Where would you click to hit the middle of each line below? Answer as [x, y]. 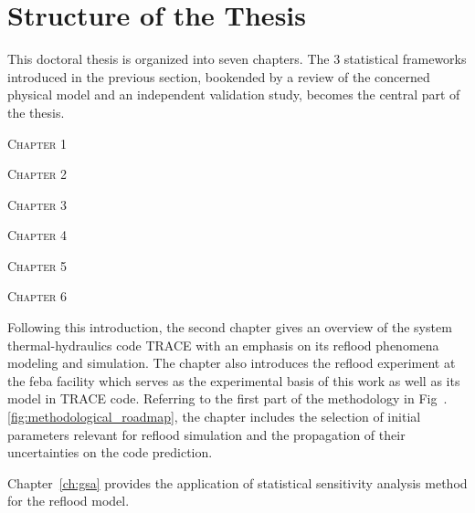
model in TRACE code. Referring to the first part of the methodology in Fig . [227, 398]
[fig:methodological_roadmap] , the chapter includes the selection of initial [214, 417]
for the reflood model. [69, 501]
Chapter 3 [37, 204]
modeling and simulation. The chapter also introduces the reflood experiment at [232, 363]
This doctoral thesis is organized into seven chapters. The [169, 59]
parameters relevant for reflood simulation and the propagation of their [206, 434]
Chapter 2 [37, 174]
